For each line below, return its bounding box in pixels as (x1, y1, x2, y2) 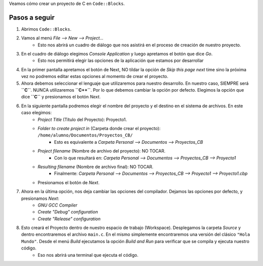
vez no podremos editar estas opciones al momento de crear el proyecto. (21, 74, 169, 79)
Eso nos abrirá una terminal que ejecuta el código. (38, 252, 139, 258)
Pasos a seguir (9, 13, 55, 21)
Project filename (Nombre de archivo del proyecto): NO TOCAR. (38, 148, 166, 154)
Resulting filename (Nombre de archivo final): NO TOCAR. (38, 164, 153, 170)
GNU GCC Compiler (38, 202, 77, 208)
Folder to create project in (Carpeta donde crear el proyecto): (38, 125, 161, 131)
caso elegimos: (21, 110, 52, 115)
